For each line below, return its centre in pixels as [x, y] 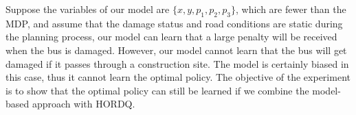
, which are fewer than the [291, 9]
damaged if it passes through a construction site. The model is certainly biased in [177, 63]
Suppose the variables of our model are [88, 9]
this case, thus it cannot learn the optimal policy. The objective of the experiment [178, 77]
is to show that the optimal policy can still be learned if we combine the [157, 90]
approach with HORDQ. [84, 104]
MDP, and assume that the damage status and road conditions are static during [174, 23]
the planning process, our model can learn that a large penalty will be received [171, 37]
